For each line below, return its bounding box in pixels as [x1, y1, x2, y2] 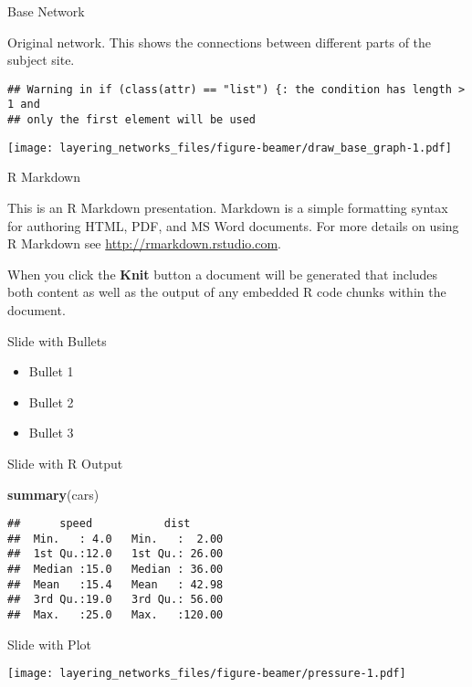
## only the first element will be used [7, 113, 257, 127]
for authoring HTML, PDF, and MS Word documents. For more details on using [7, 216, 459, 235]
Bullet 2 [28, 392, 74, 411]
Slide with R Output [7, 453, 123, 472]
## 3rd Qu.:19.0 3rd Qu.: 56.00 [7, 593, 224, 607]
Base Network [7, 2, 85, 20]
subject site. [7, 50, 75, 69]
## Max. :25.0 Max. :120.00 [7, 608, 224, 622]
